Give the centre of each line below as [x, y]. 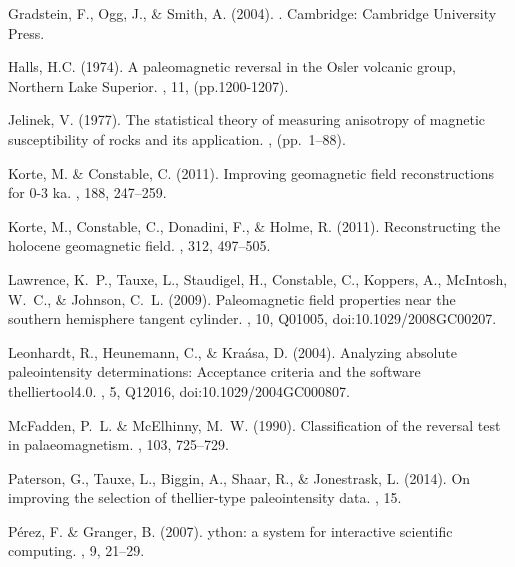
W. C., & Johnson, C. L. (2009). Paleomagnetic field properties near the [232, 298]
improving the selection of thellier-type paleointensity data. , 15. [205, 497]
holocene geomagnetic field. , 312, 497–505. [139, 245]
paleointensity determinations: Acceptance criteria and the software [214, 371]
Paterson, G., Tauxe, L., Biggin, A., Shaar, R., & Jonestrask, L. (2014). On [239, 477]
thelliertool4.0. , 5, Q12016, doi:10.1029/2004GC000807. [179, 390]
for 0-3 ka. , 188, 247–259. [87, 192]
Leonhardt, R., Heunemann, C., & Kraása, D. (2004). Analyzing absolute [232, 351]
